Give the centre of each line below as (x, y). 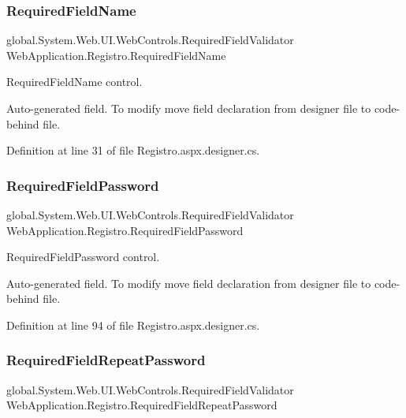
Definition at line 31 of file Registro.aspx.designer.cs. (133, 150)
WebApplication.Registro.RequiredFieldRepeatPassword (142, 405)
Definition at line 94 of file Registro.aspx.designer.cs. (133, 325)
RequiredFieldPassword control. (83, 257)
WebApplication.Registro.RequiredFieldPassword (125, 230)
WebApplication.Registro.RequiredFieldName (116, 55)
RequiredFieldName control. (74, 82)
